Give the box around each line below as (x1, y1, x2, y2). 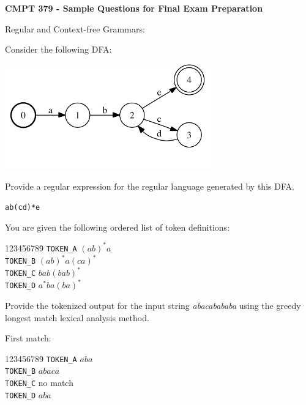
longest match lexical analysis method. (5, 311, 149, 324)
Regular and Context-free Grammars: (5, 22, 145, 35)
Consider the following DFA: (5, 43, 112, 56)
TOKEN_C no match (5, 376, 73, 389)
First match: (5, 332, 51, 344)
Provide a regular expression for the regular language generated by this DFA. (5, 179, 294, 192)
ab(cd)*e (5, 203, 40, 212)
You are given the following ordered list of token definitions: (5, 220, 230, 233)
